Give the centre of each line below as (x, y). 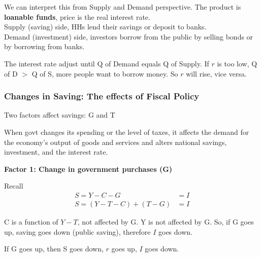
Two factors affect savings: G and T (60, 115)
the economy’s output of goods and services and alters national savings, (116, 142)
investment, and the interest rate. (56, 152)
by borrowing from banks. (44, 46)
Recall (14, 186)
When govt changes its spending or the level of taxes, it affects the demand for (127, 132)
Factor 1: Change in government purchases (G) (88, 169)
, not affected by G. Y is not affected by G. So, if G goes (166, 222)
